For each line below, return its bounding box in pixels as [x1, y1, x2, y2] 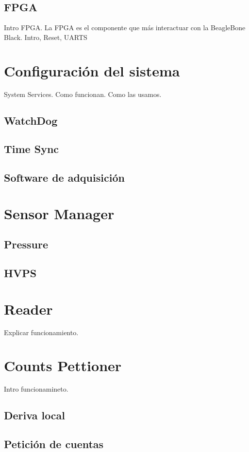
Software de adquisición [4, 170, 125, 185]
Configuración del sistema [4, 60, 180, 80]
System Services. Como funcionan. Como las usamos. [4, 89, 162, 99]
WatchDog [4, 113, 58, 128]
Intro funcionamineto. [4, 384, 68, 394]
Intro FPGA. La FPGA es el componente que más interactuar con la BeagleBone [4, 22, 246, 33]
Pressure [4, 237, 49, 252]
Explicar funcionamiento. [4, 327, 79, 337]
